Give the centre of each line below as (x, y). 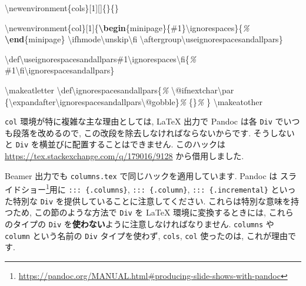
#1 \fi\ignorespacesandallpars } (60, 70)
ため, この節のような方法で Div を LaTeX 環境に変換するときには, (139, 212)
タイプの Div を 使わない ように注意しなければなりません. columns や (143, 223)
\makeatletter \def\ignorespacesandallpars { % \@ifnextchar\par (119, 90)
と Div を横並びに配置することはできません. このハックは (115, 144)
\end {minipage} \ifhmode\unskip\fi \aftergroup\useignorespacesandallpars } (144, 39)
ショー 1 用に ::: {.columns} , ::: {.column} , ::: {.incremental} (144, 188)
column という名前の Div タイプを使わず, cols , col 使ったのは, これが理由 (146, 235)
